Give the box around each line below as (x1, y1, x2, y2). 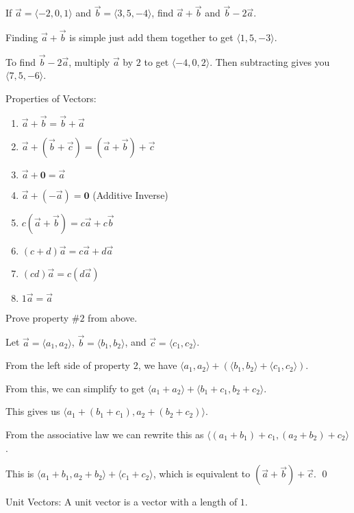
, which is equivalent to (153, 466, 251, 481)
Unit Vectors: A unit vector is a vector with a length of (5, 494, 238, 509)
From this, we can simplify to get (5, 381, 144, 395)
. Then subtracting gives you (210, 54, 330, 69)
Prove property (5, 310, 69, 324)
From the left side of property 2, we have (5, 358, 177, 372)
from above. (88, 310, 138, 324)
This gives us (5, 404, 60, 418)
